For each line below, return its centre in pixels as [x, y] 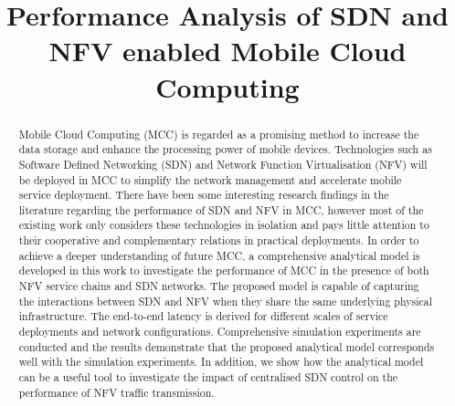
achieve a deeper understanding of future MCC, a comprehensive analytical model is [219, 255]
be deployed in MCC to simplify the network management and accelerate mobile [210, 179]
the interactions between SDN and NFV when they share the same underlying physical [225, 301]
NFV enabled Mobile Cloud [227, 51]
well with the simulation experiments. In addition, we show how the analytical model [221, 362]
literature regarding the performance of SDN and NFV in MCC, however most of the [221, 209]
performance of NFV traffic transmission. [116, 392]
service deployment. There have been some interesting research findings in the [204, 195]
